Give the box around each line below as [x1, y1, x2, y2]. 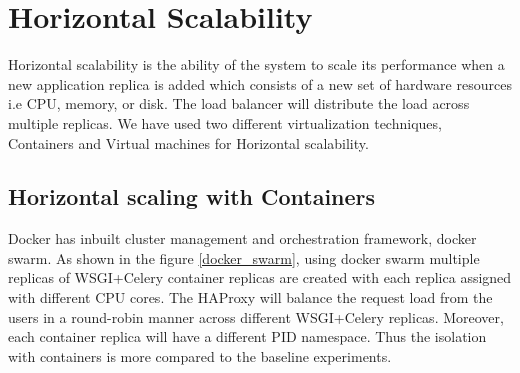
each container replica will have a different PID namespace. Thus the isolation [8, 326, 487, 347]
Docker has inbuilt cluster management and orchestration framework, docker [8, 228, 477, 249]
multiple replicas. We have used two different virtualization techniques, [8, 112, 442, 133]
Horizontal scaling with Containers [8, 181, 376, 212]
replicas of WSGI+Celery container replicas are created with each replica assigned [8, 267, 512, 288]
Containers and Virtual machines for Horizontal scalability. [8, 132, 369, 153]
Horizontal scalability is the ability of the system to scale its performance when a [8, 54, 505, 75]
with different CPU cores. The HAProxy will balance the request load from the [8, 287, 493, 308]
